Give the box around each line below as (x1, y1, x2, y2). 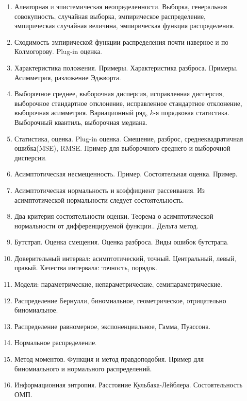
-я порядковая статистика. (153, 107, 230, 118)
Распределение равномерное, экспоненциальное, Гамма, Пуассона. (14, 321, 211, 331)
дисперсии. (14, 152, 47, 162)
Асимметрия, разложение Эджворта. (14, 72, 121, 82)
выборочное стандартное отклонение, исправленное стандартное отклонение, (14, 98, 242, 108)
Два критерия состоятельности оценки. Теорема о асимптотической (14, 211, 214, 221)
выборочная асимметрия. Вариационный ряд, (14, 107, 148, 118)
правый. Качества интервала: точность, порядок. (14, 262, 157, 273)
